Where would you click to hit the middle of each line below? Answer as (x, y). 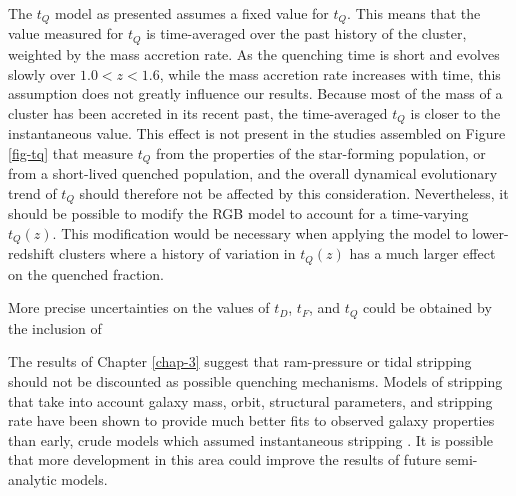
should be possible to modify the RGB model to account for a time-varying (238, 213)
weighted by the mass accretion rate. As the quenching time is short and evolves (254, 53)
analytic (32, 478)
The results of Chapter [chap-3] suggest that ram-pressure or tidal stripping (240, 361)
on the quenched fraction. (86, 273)
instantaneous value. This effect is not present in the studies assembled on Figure (257, 133)
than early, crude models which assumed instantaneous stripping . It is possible (250, 439)
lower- (490, 232)
